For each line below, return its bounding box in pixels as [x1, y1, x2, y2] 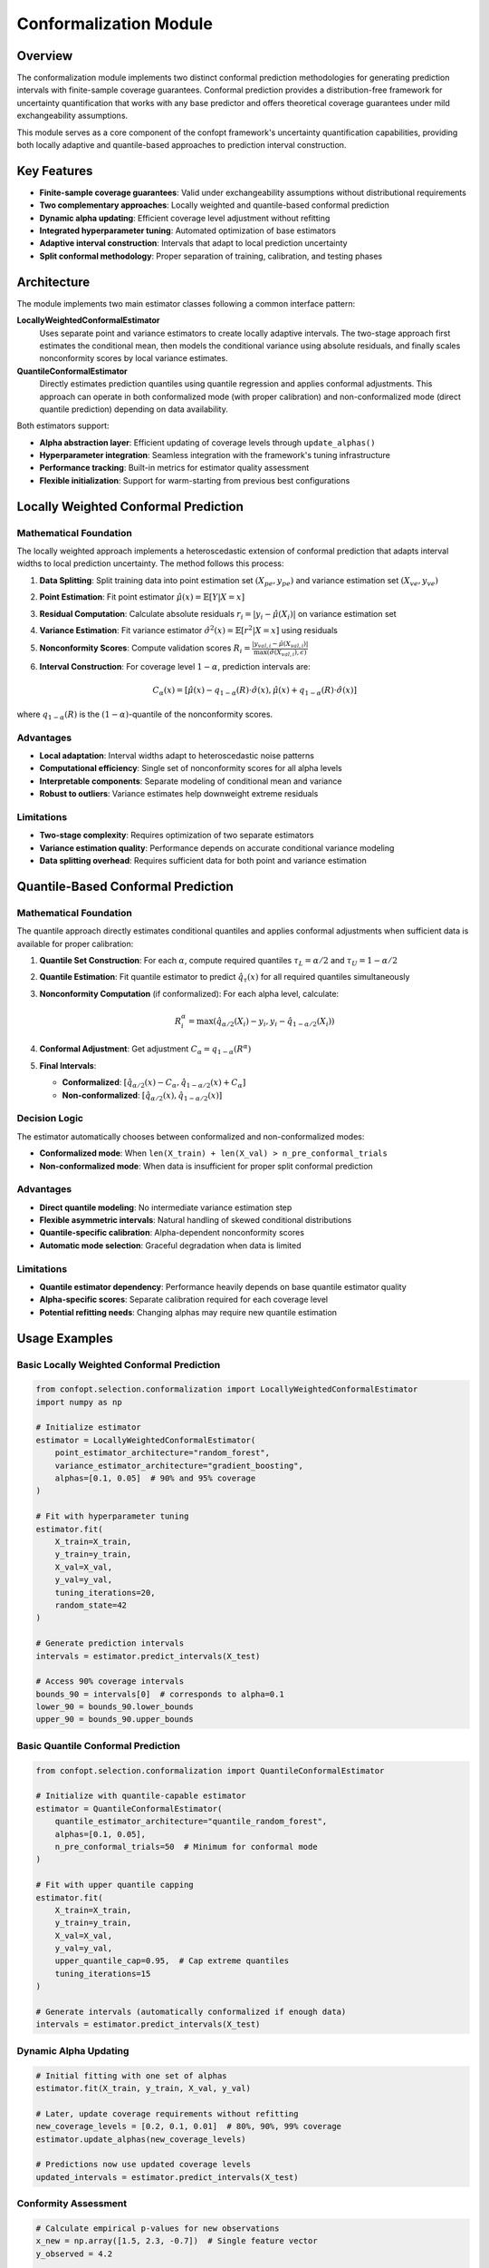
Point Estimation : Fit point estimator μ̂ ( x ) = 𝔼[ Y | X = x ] [39, 591, 244, 602]
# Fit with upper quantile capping [35, 1880, 194, 1891]
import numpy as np [35, 1397, 122, 1407]
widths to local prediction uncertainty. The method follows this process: [16, 558, 284, 569]
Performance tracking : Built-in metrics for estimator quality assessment [39, 463, 310, 474]
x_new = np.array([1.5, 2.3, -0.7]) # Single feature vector [35, 2236, 318, 2246]
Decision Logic [16, 1112, 83, 1125]
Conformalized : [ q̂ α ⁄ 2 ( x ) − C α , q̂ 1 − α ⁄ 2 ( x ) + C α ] [62, 1077, 246, 1090]
